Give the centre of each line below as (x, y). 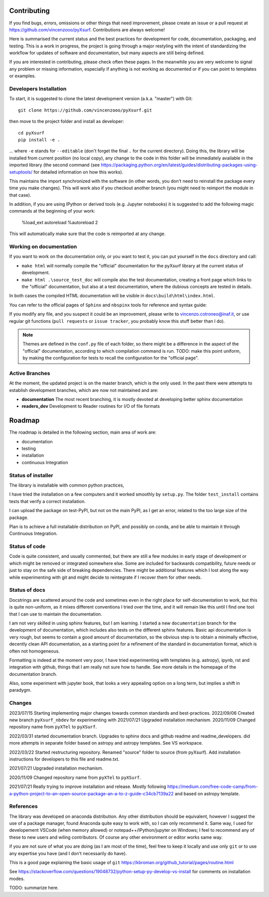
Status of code (27, 546)
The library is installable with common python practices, (67, 485)
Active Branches (30, 373)
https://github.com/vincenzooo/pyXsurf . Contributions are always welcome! (87, 29)
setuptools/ (21, 172)
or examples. (22, 76)
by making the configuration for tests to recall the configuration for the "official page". (111, 358)
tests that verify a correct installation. (47, 501)
